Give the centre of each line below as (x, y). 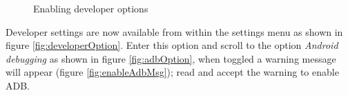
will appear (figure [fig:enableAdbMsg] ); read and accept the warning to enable (172, 72)
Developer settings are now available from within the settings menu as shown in (174, 31)
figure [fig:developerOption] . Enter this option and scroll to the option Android (172, 45)
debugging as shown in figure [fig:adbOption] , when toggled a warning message (171, 58)
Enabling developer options (91, 8)
